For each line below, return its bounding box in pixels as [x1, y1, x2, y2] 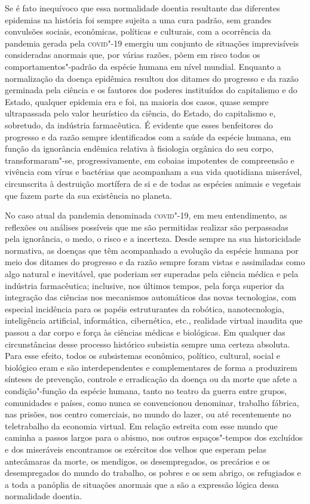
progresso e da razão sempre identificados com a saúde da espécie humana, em [5, 130, 291, 143]
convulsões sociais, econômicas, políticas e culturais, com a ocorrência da [5, 25, 271, 38]
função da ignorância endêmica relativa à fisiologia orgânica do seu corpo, [5, 142, 274, 155]
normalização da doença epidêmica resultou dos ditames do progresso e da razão [5, 72, 299, 84]
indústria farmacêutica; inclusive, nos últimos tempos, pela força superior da [5, 279, 284, 291]
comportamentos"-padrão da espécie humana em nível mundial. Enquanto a [5, 60, 281, 72]
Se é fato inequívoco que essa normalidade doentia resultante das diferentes [5, 2, 280, 14]
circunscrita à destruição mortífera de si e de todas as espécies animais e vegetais [5, 177, 301, 189]
